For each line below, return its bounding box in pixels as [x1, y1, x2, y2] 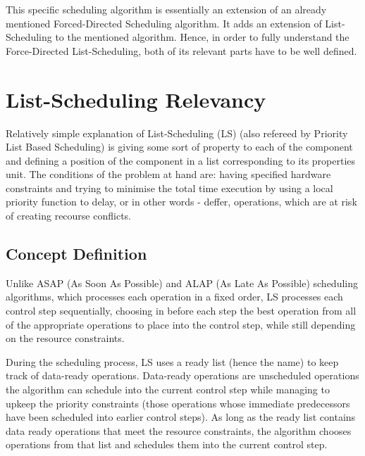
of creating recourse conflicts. [6, 208, 131, 223]
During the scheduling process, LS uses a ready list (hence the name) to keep [6, 354, 339, 369]
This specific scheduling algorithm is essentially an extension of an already [6, 2, 327, 16]
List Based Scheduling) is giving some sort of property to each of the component [6, 139, 353, 154]
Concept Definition [6, 243, 147, 265]
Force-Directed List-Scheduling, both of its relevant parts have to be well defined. [6, 43, 357, 58]
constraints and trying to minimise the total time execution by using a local [6, 180, 333, 195]
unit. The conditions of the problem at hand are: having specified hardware [6, 167, 331, 182]
